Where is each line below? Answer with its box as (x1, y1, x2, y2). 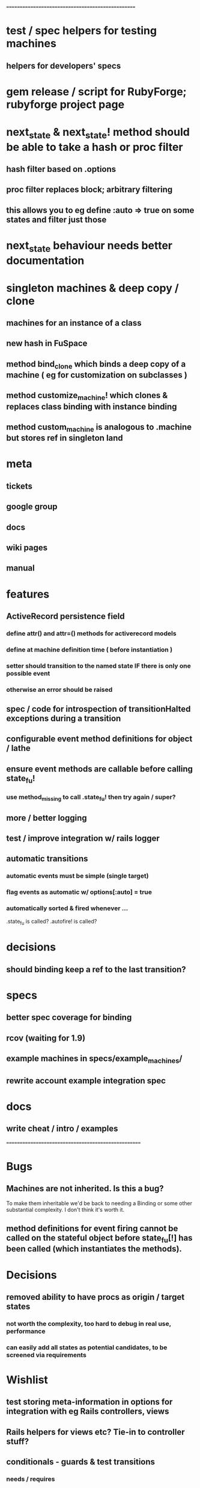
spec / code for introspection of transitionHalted (6, 704, 191, 714)
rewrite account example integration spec (6, 1075, 166, 1086)
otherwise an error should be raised (6, 685, 113, 694)
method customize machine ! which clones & (6, 390, 168, 402)
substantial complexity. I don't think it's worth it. (6, 1206, 125, 1213)
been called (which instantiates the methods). (6, 1244, 182, 1254)
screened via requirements (6, 1350, 87, 1359)
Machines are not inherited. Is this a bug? (6, 1183, 164, 1194)
